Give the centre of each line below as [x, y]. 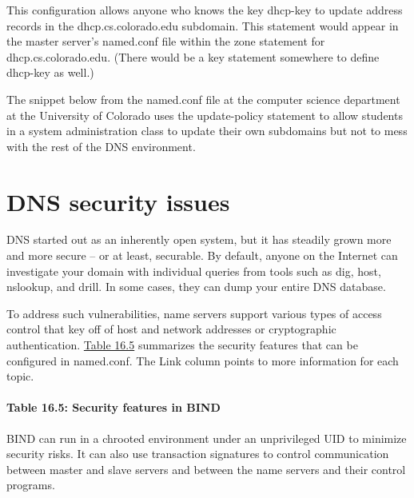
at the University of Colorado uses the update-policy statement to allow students [205, 115]
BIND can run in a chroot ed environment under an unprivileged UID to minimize [207, 438]
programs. [31, 485]
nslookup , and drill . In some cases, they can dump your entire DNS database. [196, 287]
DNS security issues [118, 201]
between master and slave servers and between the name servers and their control [206, 469]
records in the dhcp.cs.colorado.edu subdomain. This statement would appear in [203, 25]
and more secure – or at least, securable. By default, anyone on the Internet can [202, 255]
